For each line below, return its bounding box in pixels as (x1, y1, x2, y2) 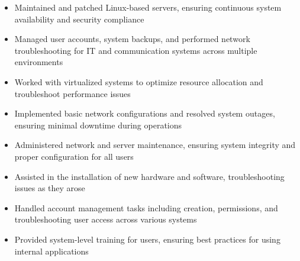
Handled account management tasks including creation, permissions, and (14, 201, 278, 214)
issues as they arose (14, 182, 85, 194)
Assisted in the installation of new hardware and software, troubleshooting (14, 170, 285, 182)
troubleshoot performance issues (14, 87, 131, 99)
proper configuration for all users (14, 150, 134, 162)
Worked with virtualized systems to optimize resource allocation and (14, 75, 263, 88)
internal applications (14, 244, 89, 257)
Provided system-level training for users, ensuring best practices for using (14, 233, 280, 245)
